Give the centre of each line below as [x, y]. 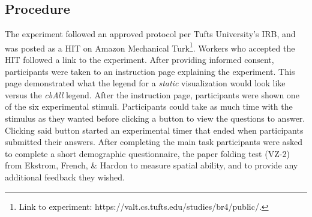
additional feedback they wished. [65, 177]
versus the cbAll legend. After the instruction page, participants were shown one [152, 94]
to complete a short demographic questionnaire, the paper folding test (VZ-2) [147, 153]
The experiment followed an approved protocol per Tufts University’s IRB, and [150, 34]
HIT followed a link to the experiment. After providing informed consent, [139, 60]
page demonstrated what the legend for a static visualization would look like [145, 83]
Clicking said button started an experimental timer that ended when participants [154, 130]
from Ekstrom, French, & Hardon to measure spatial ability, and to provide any [151, 165]
